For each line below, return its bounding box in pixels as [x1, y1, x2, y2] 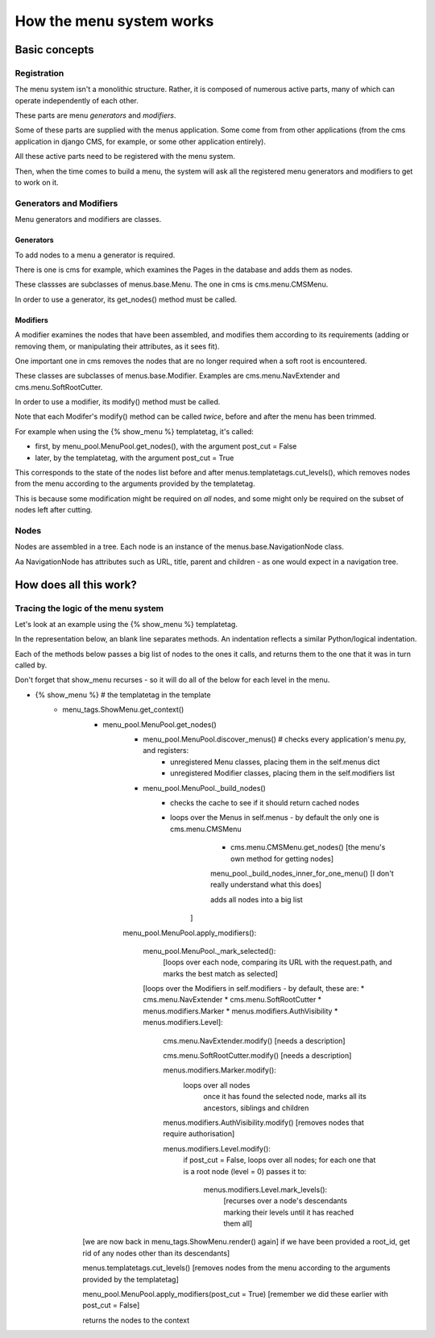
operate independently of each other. [14, 95, 139, 105]
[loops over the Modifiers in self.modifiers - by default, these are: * [143, 984, 365, 993]
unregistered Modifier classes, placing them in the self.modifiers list [170, 768, 395, 778]
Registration [14, 67, 64, 78]
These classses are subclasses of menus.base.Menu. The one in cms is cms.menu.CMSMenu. [14, 279, 329, 290]
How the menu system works [14, 12, 214, 30]
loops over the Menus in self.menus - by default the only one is [170, 813, 379, 822]
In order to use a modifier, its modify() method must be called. [14, 397, 221, 407]
